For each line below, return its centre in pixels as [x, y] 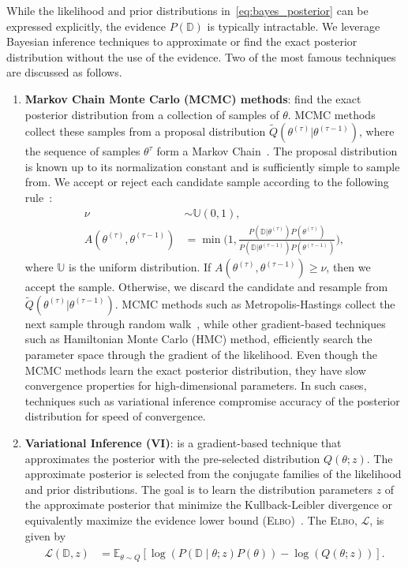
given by [45, 535]
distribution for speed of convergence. [115, 416]
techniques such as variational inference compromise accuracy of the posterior [212, 400]
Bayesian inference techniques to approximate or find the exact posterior [182, 41]
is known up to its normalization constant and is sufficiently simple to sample [212, 166]
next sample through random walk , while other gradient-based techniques [205, 323]
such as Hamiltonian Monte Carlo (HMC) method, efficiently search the [198, 339]
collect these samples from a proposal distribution [145, 131]
